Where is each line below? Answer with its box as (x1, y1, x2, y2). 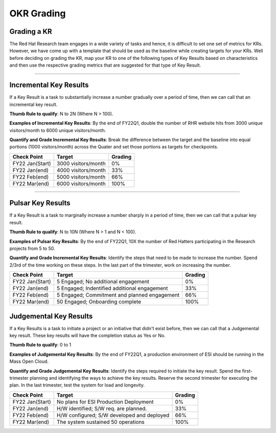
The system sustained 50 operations (56, 418, 145, 425)
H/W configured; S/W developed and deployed (56, 412, 170, 419)
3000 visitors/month (56, 160, 106, 167)
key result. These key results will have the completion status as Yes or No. (9, 333, 166, 339)
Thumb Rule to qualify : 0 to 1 (9, 342, 72, 348)
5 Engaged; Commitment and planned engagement (56, 292, 180, 299)
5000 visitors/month (56, 173, 106, 180)
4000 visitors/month (56, 166, 106, 174)
